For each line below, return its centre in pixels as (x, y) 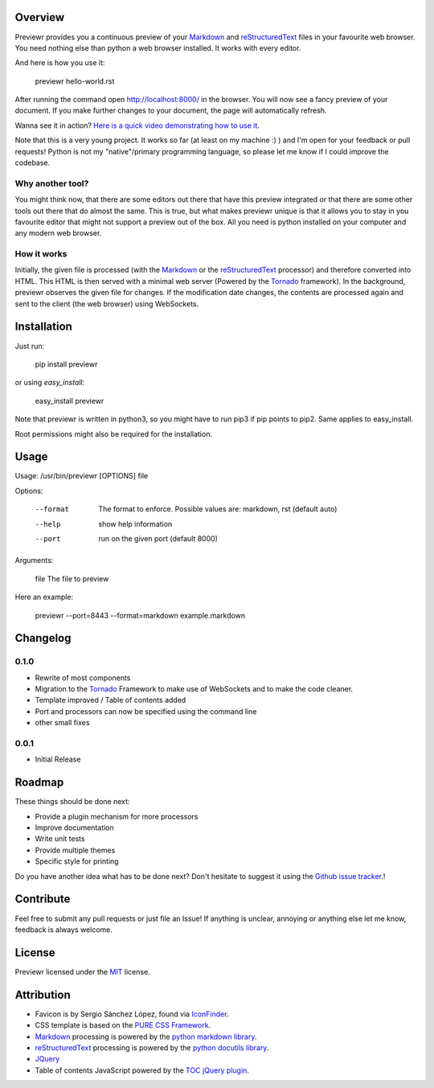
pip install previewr (66, 364)
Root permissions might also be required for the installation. (114, 433)
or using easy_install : (50, 383)
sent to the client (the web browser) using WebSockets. (107, 304)
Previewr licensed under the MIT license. (82, 971)
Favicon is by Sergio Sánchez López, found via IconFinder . (132, 1014)
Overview (40, 17)
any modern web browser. (58, 233)
